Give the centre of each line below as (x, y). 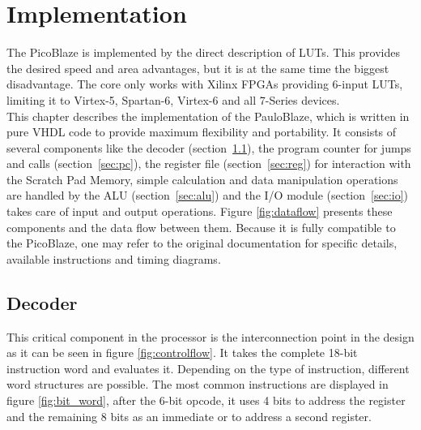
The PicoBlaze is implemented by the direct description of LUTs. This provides (203, 52)
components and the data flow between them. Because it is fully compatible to (201, 227)
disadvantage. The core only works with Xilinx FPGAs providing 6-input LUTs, (205, 84)
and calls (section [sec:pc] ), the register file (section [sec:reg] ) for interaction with (209, 163)
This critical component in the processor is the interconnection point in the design (210, 336)
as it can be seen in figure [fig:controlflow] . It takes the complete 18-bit (182, 353)
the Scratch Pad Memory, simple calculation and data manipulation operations (202, 179)
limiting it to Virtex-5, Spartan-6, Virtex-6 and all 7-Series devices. (173, 99)
